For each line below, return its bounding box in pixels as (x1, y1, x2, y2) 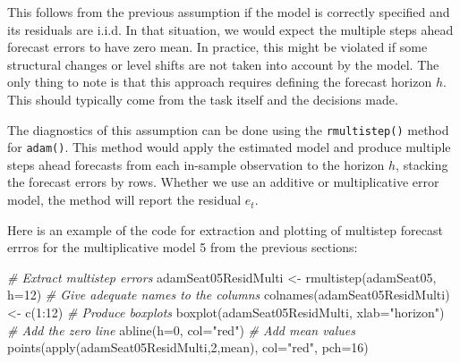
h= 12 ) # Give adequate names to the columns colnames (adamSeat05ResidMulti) (7, 285, 450, 304)
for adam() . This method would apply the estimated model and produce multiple (7, 138, 451, 156)
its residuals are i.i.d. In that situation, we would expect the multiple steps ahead (7, 20, 454, 38)
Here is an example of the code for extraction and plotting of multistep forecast (7, 220, 443, 239)
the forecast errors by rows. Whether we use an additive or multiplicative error (7, 173, 439, 191)
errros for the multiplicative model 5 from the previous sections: (7, 238, 358, 257)
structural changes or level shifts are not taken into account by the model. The (7, 55, 439, 73)
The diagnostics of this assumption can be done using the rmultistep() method (7, 120, 449, 139)
